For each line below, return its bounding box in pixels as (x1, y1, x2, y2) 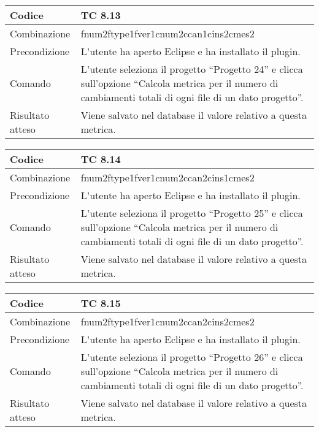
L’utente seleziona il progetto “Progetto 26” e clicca (80, 350, 303, 364)
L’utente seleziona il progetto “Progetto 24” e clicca (80, 62, 303, 76)
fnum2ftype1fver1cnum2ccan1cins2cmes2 (80, 26, 255, 40)
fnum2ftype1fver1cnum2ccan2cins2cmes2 (80, 314, 255, 328)
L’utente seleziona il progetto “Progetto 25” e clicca (80, 206, 303, 220)
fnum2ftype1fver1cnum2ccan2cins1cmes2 (80, 170, 255, 184)
